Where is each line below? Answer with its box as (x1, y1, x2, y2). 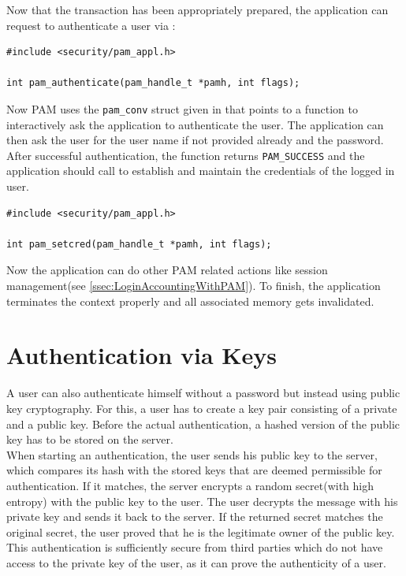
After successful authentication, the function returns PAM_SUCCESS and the (6, 147, 365, 163)
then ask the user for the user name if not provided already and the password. (6, 132, 384, 148)
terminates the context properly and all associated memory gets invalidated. (6, 292, 374, 309)
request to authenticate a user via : (6, 17, 176, 33)
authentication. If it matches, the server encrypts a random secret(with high (6, 477, 374, 493)
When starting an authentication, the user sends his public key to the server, (6, 446, 378, 463)
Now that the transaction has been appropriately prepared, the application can (6, 2, 389, 17)
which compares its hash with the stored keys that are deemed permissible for (6, 462, 382, 478)
